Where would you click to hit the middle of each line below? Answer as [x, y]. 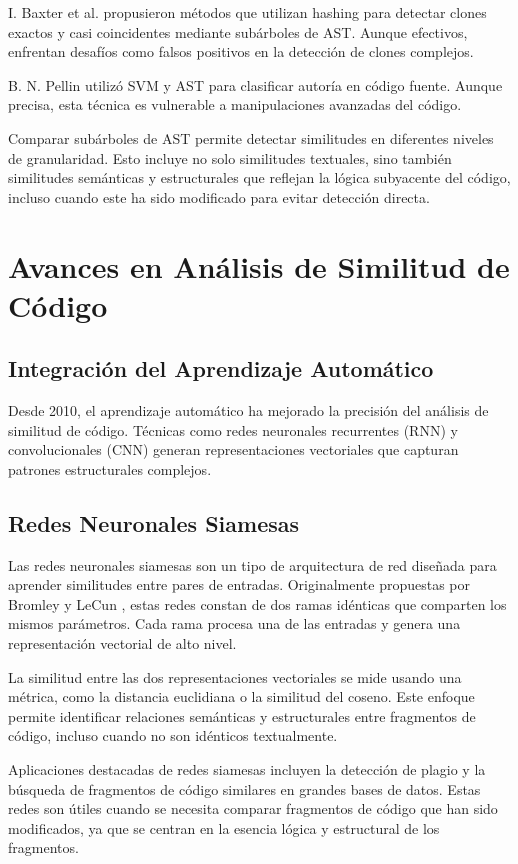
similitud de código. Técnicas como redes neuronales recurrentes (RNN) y [233, 429]
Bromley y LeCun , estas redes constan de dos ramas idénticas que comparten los [257, 603]
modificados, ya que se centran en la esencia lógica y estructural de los [224, 827]
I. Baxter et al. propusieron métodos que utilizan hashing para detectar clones [247, 12]
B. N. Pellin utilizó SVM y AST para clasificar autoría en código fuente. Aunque [255, 84]
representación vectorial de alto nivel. [122, 643]
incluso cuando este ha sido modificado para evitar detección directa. [219, 196]
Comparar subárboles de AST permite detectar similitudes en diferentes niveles [251, 137]
